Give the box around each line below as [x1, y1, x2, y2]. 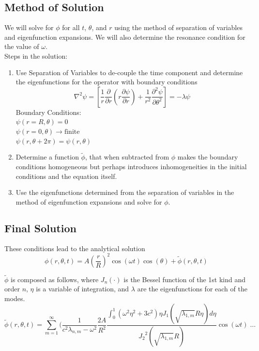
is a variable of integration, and [36, 284, 129, 294]
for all [62, 22, 80, 32]
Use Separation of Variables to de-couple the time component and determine [15, 67, 243, 77]
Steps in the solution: [4, 50, 68, 61]
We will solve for [4, 22, 54, 32]
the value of [4, 41, 39, 51]
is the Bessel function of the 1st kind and [123, 274, 246, 284]
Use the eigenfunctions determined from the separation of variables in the [15, 187, 234, 197]
